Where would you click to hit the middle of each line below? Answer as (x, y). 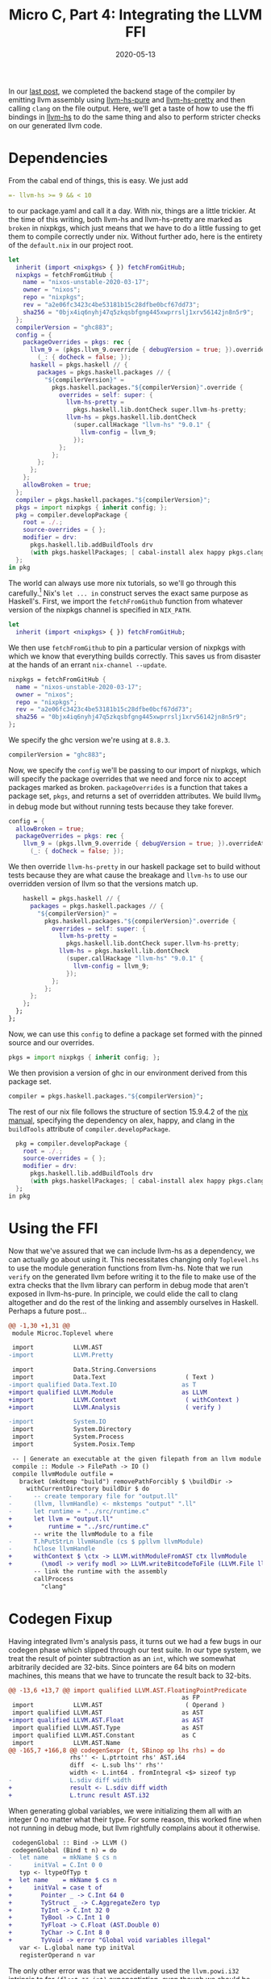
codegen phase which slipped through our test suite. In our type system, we (135, 1650)
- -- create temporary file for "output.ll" (94, 1496)
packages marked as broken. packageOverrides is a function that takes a (128, 787)
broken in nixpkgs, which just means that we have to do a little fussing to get (135, 228)
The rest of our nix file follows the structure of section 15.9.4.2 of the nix (128, 1111)
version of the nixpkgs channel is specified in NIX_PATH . (100, 610)
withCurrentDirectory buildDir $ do (88, 1489)
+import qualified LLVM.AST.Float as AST (106, 1721)
